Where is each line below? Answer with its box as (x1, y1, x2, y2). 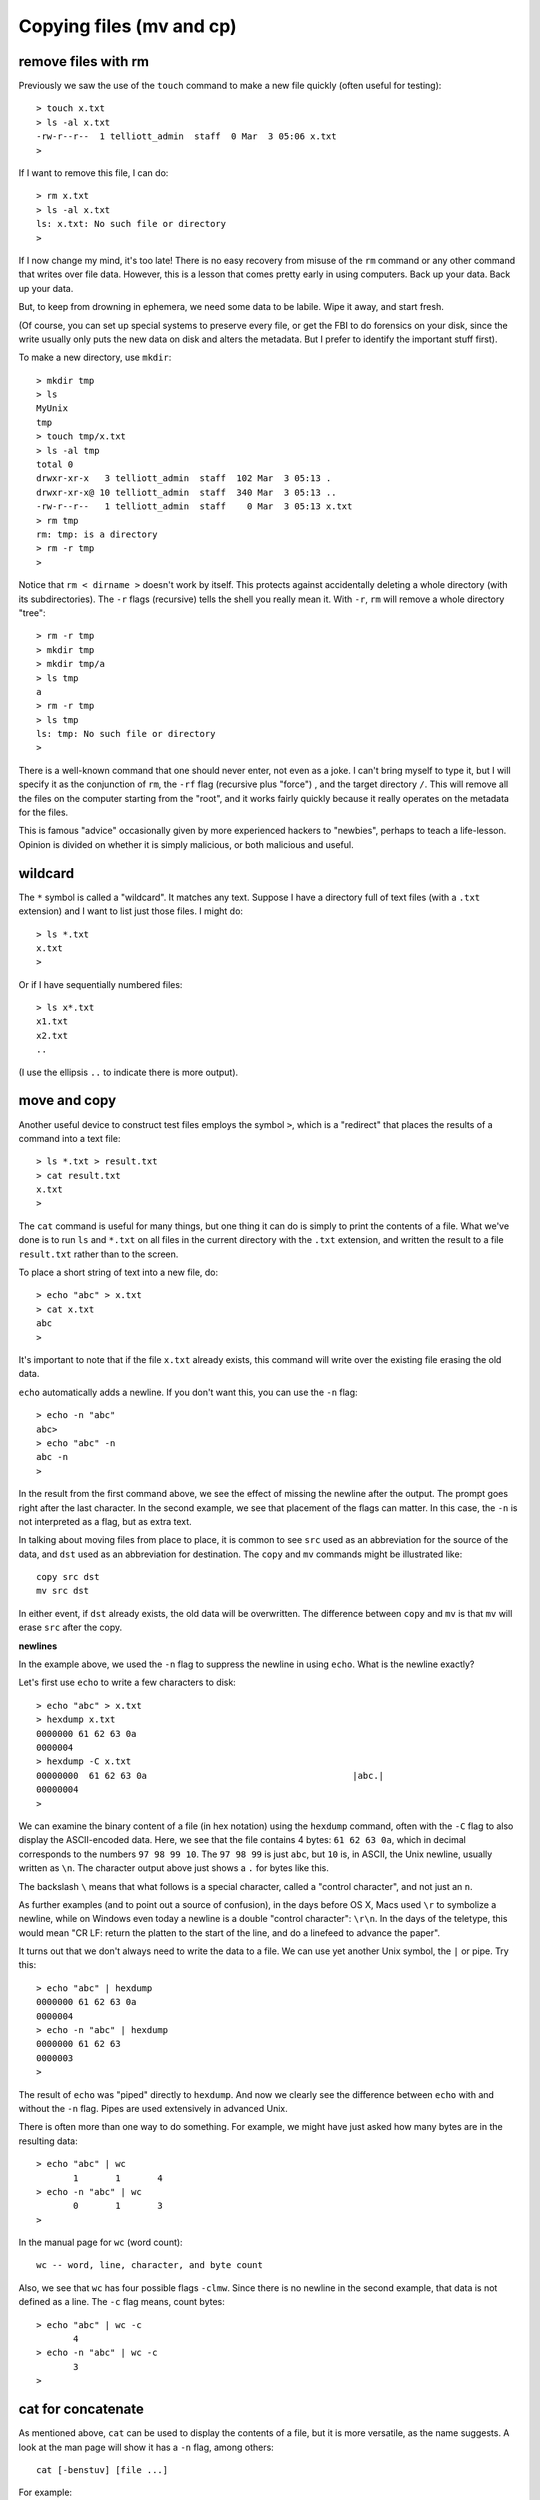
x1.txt (36, 1016, 69, 1027)
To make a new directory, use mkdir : (18, 351, 172, 364)
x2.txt (36, 1030, 69, 1041)
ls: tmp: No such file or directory (36, 728, 216, 740)
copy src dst (36, 1571, 100, 1583)
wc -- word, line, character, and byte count (36, 2260, 264, 2271)
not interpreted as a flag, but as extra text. (18, 1515, 192, 1527)
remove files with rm (18, 53, 150, 70)
